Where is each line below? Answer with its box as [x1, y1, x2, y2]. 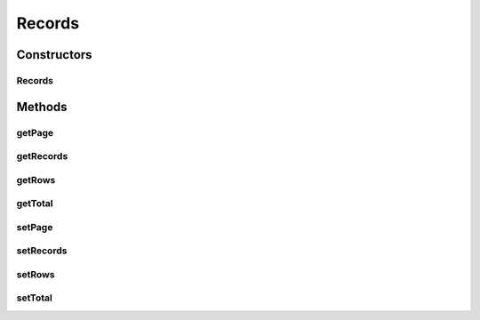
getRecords [16, 150, 68, 163]
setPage [16, 220, 53, 233]
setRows [16, 268, 55, 280]
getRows [16, 173, 56, 186]
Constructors [16, 47, 92, 62]
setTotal [16, 292, 53, 304]
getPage [16, 126, 54, 139]
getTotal [16, 197, 53, 210]
